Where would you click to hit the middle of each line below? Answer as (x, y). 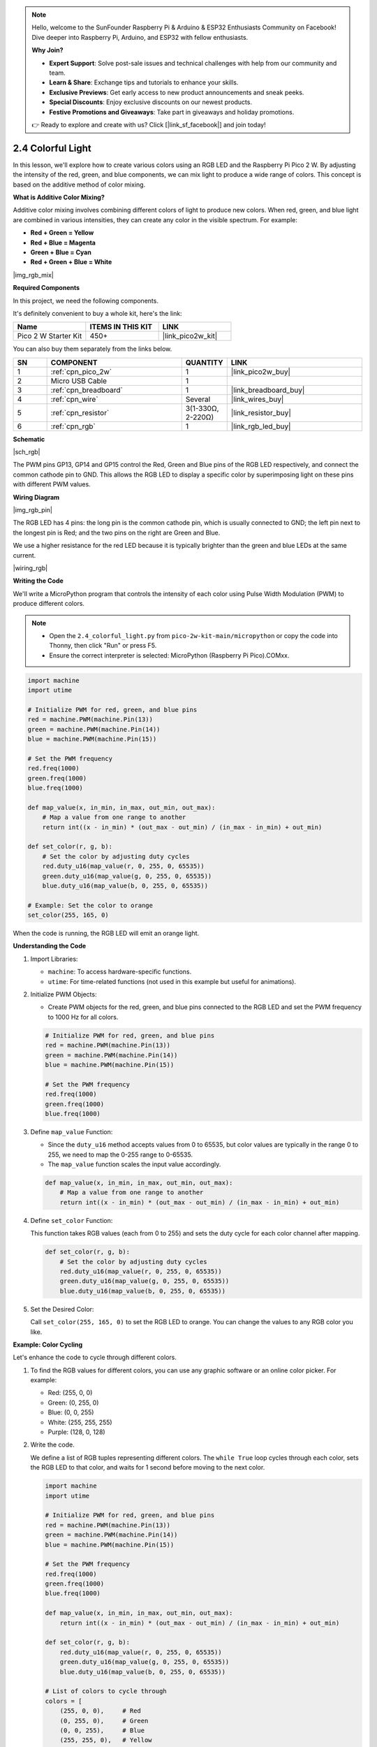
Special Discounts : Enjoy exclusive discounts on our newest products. (151, 102)
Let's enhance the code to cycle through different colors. (95, 1357)
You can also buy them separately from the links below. (93, 349)
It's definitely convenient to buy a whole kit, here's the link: (97, 313)
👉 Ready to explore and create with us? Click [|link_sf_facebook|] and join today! (149, 124)
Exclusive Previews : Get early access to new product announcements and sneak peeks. (177, 92)
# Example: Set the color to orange (90, 905)
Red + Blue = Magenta (63, 242)
